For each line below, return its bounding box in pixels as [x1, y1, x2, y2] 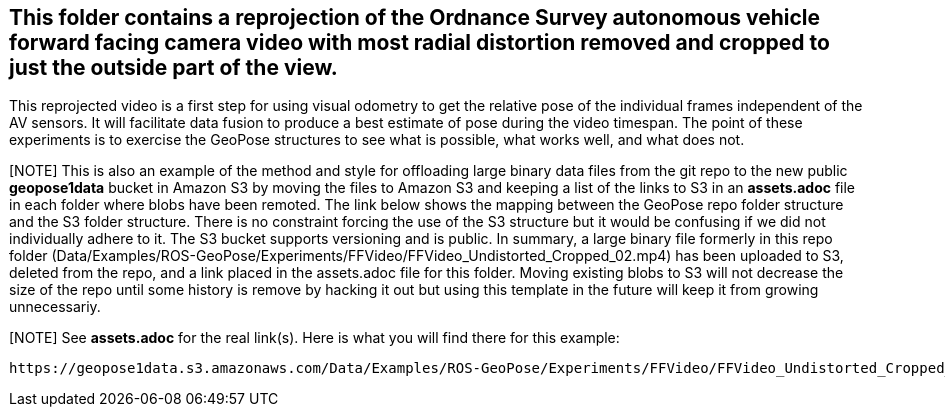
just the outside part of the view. [9, 55, 338, 80]
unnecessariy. [9, 298, 101, 316]
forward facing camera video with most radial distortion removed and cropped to [9, 30, 830, 55]
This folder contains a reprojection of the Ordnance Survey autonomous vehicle [9, 5, 821, 30]
